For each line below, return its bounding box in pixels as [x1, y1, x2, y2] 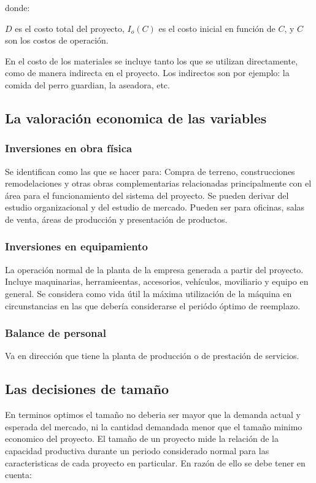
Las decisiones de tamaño [5, 379, 169, 398]
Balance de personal [5, 325, 106, 341]
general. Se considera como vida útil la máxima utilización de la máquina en [5, 287, 292, 299]
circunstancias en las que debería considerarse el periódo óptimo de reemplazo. [5, 299, 301, 312]
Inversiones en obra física [5, 141, 133, 156]
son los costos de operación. [5, 34, 109, 47]
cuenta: [5, 468, 32, 481]
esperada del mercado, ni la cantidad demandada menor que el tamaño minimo [5, 420, 303, 433]
